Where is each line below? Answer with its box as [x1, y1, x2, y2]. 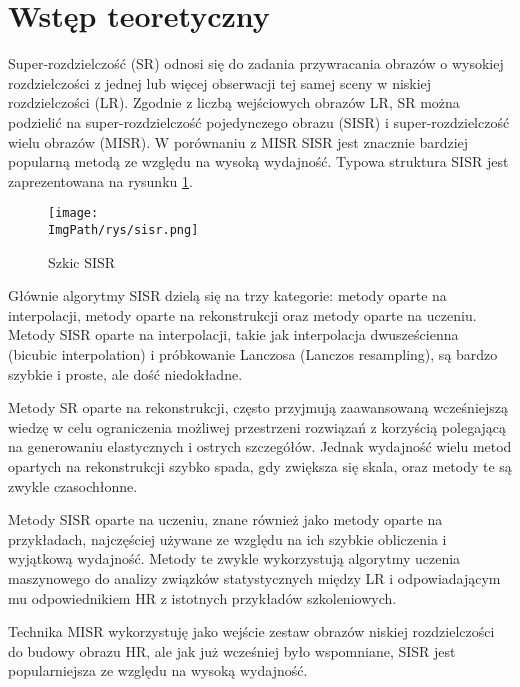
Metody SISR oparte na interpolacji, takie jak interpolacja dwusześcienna [8, 324, 459, 345]
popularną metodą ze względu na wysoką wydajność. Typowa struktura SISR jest [8, 151, 509, 172]
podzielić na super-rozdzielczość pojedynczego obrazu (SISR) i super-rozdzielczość [8, 111, 510, 132]
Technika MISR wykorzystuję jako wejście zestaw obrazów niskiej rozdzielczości [8, 621, 495, 642]
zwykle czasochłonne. [8, 475, 138, 496]
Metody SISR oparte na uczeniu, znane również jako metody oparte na [8, 509, 443, 530]
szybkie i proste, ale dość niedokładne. [8, 363, 243, 384]
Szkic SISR [48, 251, 116, 272]
